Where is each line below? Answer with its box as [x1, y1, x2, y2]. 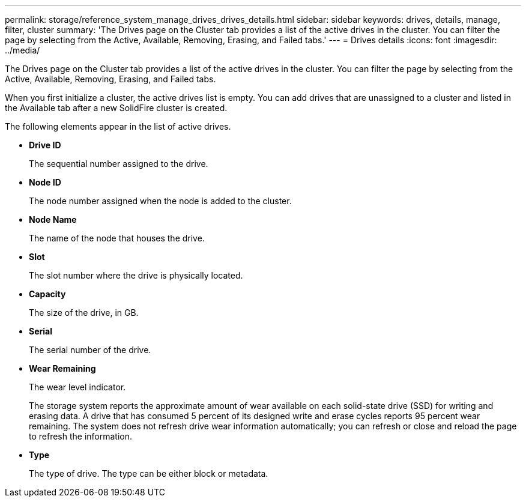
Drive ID [29, 140, 61, 150]
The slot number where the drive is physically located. [29, 270, 243, 280]
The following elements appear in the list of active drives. [5, 121, 231, 132]
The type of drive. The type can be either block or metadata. [29, 468, 268, 479]
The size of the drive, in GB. [29, 307, 139, 318]
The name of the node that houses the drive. [29, 233, 205, 243]
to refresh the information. [29, 431, 133, 441]
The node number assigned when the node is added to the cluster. [29, 196, 292, 206]
